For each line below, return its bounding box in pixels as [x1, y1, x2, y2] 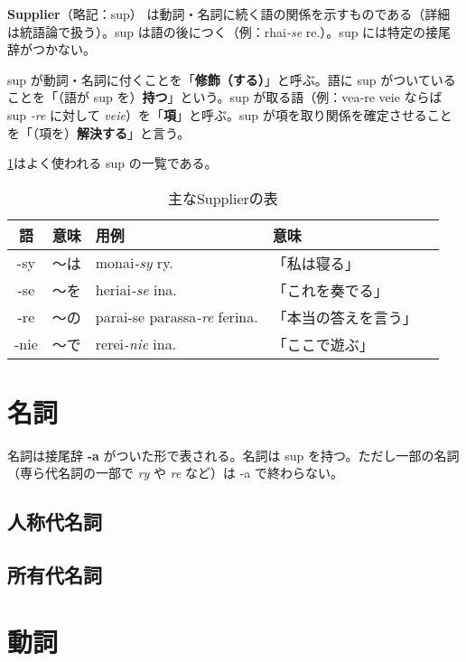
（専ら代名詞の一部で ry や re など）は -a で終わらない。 [7, 463, 344, 482]
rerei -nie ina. [95, 333, 177, 355]
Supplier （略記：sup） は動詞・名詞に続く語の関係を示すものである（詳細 [7, 5, 451, 23]
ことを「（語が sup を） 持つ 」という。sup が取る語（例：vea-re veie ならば [7, 88, 443, 107]
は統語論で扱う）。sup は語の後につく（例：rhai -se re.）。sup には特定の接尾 [7, 22, 452, 41]
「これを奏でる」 [272, 279, 388, 301]
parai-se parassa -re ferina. [95, 306, 258, 328]
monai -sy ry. [95, 252, 173, 274]
